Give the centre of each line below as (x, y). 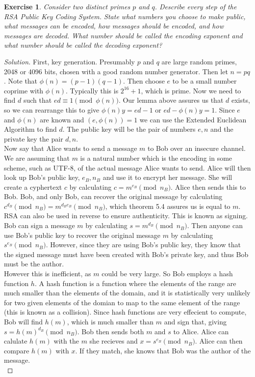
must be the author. (34, 264)
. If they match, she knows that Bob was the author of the (163, 350)
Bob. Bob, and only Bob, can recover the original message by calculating (113, 196)
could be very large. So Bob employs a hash (167, 274)
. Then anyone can (215, 225)
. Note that (21, 81)
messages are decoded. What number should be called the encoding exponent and (123, 35)
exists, (241, 100)
